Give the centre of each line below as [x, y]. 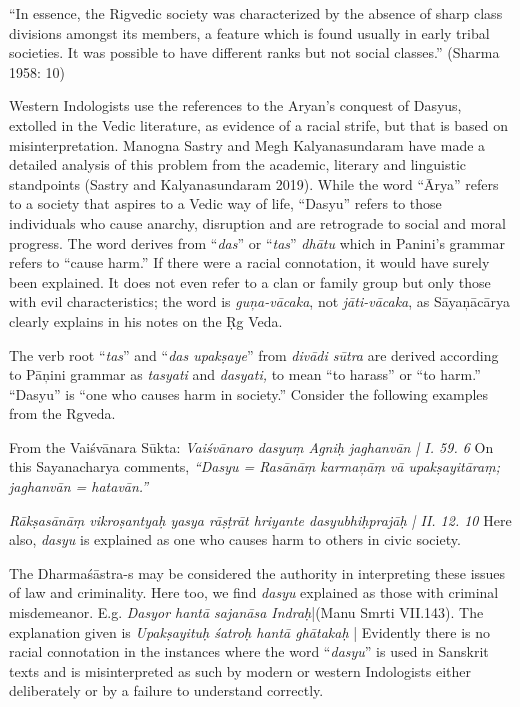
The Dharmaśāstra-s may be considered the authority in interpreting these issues [257, 572]
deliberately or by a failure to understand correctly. [166, 690]
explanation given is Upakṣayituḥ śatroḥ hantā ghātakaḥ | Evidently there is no [250, 631]
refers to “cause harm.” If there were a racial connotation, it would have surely [249, 262]
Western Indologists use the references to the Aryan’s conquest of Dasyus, [235, 105]
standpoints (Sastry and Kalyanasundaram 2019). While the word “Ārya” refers [254, 183]
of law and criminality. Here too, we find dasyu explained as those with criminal [254, 592]
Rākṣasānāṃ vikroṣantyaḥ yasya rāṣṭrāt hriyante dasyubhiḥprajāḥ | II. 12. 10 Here [260, 519]
